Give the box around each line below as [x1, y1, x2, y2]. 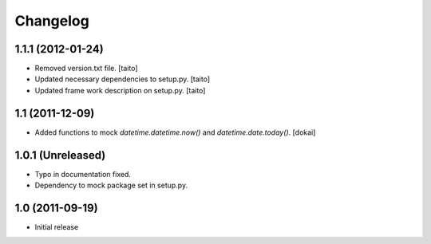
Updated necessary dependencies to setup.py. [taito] [34, 74, 211, 84]
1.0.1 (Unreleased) [14, 148, 106, 162]
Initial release [34, 222, 79, 231]
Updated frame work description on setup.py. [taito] [34, 85, 206, 95]
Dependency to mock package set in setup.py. [34, 180, 188, 191]
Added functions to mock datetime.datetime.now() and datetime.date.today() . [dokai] [34, 128, 316, 137]
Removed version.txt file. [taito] [34, 64, 139, 73]
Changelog [14, 12, 89, 30]
